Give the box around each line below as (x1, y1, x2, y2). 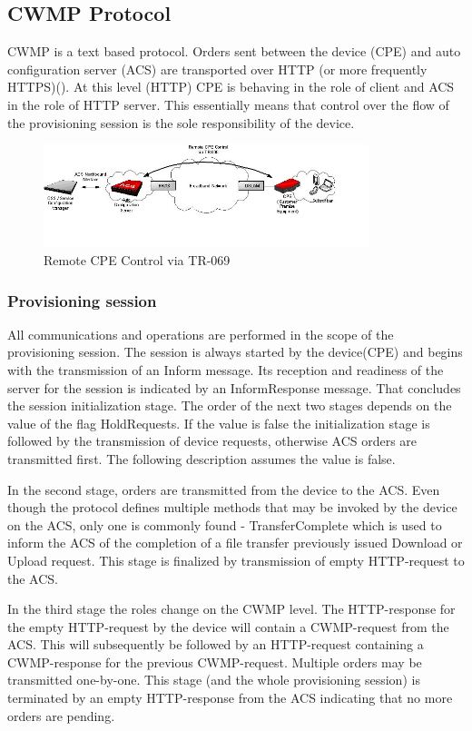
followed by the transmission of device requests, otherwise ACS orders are (7, 431, 418, 450)
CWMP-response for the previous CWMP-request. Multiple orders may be (7, 652, 422, 671)
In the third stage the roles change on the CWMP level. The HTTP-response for (7, 599, 456, 618)
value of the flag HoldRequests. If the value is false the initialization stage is (7, 413, 430, 432)
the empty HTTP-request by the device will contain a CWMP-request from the (7, 617, 449, 636)
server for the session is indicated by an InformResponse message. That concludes (7, 378, 461, 397)
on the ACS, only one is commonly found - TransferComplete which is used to (7, 515, 442, 534)
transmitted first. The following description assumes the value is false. (7, 449, 396, 468)
